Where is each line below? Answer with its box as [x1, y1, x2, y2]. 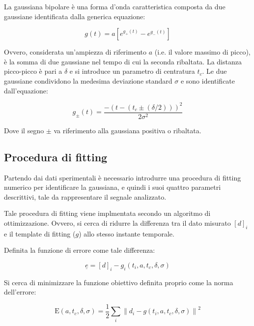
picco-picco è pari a [4, 66, 62, 76]
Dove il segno [4, 125, 44, 135]
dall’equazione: [4, 85, 48, 95]
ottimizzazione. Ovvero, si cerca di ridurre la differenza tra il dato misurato [4, 217, 231, 228]
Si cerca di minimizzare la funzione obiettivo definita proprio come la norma [4, 277, 233, 287]
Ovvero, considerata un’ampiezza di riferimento [4, 47, 146, 57]
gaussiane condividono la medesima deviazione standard [4, 75, 172, 86]
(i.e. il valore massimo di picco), [154, 47, 251, 57]
